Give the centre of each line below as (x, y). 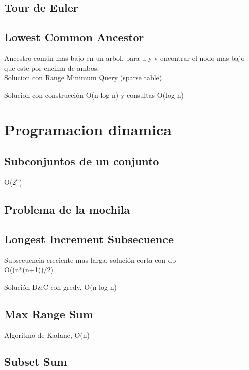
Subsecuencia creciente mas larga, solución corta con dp (90, 260)
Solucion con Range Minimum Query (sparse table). (84, 78)
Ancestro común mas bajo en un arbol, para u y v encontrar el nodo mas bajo (124, 58)
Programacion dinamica (88, 129)
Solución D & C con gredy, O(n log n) (60, 286)
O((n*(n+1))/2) (29, 270)
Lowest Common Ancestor (74, 37)
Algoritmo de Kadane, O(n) (47, 335)
